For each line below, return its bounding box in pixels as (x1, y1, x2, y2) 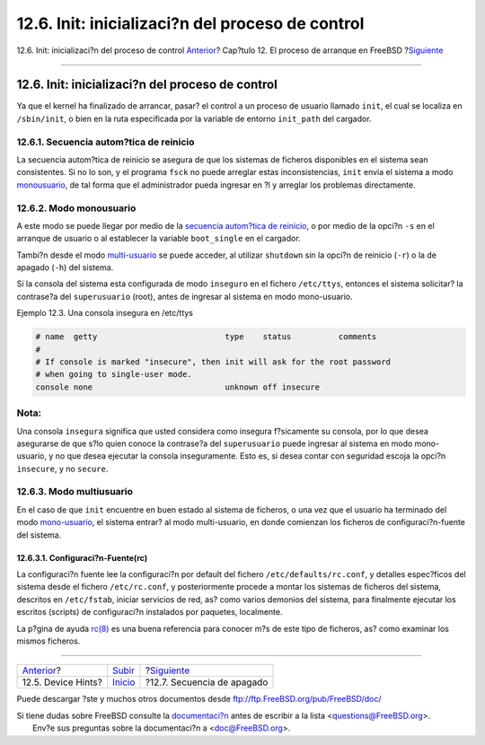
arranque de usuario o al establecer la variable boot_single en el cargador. (16, 233, 301, 244)
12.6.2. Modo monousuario (16, 202, 137, 215)
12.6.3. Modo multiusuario (16, 486, 134, 498)
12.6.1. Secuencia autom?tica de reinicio (16, 136, 195, 148)
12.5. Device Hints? (22, 676, 102, 688)
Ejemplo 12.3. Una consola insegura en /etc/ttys (16, 308, 193, 319)
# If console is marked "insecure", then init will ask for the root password (35, 357, 391, 367)
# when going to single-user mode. (35, 369, 192, 380)
